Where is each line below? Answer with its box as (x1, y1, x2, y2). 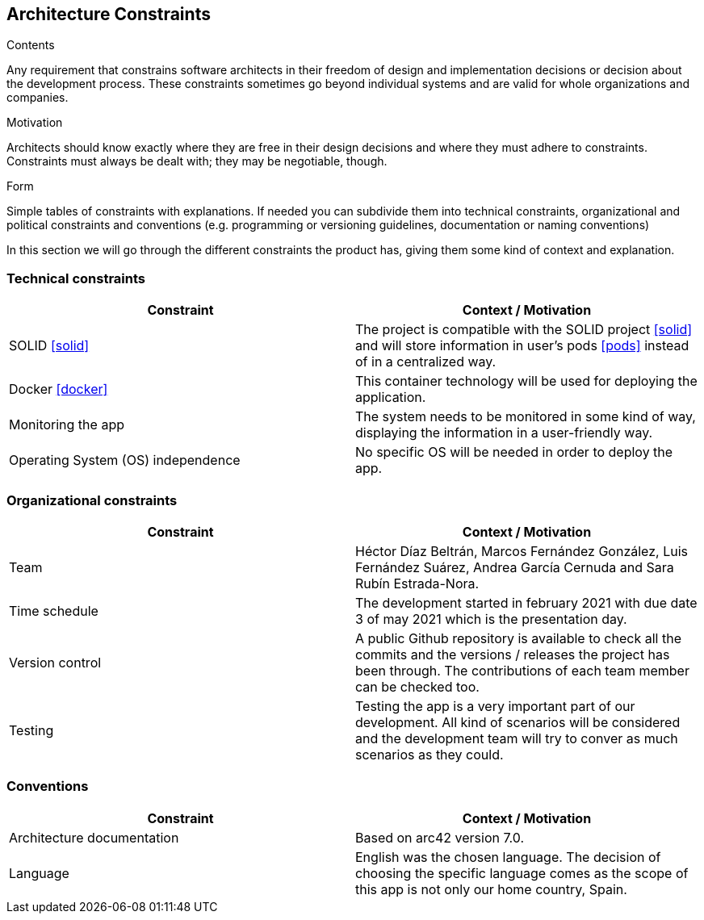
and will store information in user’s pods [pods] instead (355, 337, 689, 354)
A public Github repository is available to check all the (355, 629, 681, 646)
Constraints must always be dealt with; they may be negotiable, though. (6, 154, 388, 169)
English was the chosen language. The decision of (355, 848, 661, 865)
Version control (9, 654, 102, 671)
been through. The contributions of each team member (355, 662, 689, 679)
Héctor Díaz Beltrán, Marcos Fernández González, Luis (355, 542, 688, 559)
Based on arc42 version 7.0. (355, 829, 524, 846)
